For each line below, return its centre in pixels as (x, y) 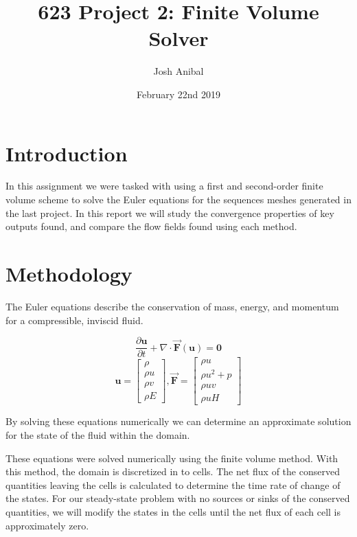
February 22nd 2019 (178, 94)
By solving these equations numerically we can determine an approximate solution (178, 421)
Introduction (67, 153)
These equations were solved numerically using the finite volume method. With (172, 458)
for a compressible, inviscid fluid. (74, 320)
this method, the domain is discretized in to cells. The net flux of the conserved (173, 471)
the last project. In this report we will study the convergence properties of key (170, 213)
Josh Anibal (178, 71)
